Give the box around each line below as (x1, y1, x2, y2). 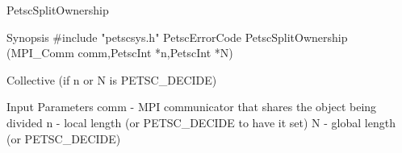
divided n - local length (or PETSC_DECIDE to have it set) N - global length (6, 114, 396, 130)
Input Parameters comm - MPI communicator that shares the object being (6, 98, 377, 115)
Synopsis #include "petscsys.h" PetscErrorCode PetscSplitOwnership (6, 28, 348, 45)
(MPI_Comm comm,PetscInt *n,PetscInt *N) (6, 44, 233, 61)
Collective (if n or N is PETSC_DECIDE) (6, 71, 217, 88)
